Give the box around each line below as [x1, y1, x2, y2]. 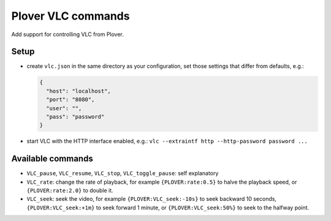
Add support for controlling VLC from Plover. [11, 31, 124, 38]
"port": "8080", [46, 96, 95, 103]
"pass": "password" [46, 113, 105, 120]
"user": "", [46, 105, 82, 111]
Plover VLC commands [11, 9, 130, 23]
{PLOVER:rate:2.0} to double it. [26, 187, 113, 194]
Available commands [11, 154, 93, 164]
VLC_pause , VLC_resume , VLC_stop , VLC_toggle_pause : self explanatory [26, 170, 219, 177]
